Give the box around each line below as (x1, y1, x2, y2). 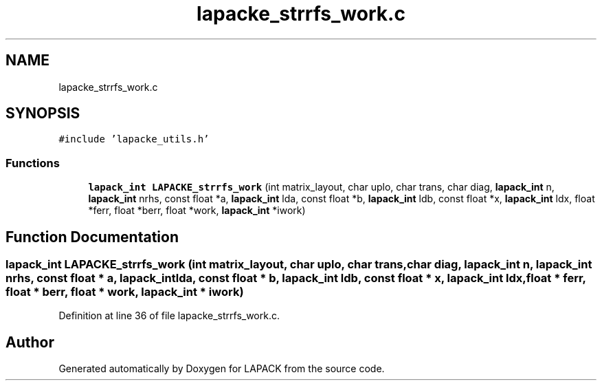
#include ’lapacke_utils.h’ (58, 133, 210, 145)
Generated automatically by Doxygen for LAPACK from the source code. (58, 363, 385, 375)
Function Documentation (5, 228, 179, 246)
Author (5, 333, 54, 351)
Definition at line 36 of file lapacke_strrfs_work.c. (58, 310, 280, 322)
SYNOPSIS (5, 105, 80, 122)
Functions (5, 156, 60, 170)
